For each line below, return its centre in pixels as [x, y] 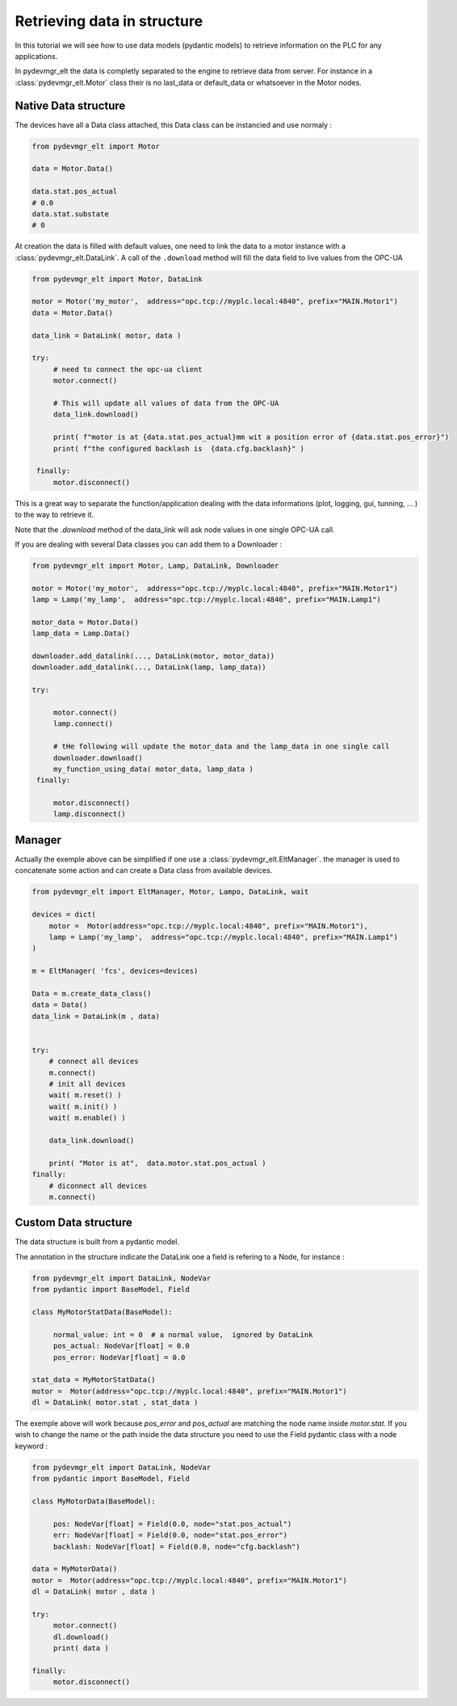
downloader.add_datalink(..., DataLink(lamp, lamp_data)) [149, 667]
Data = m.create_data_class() [92, 993]
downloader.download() [98, 758]
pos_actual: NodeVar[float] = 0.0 [121, 1346]
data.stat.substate [70, 214]
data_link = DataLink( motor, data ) [107, 335]
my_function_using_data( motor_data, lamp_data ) [153, 769]
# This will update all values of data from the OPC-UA [166, 403]
